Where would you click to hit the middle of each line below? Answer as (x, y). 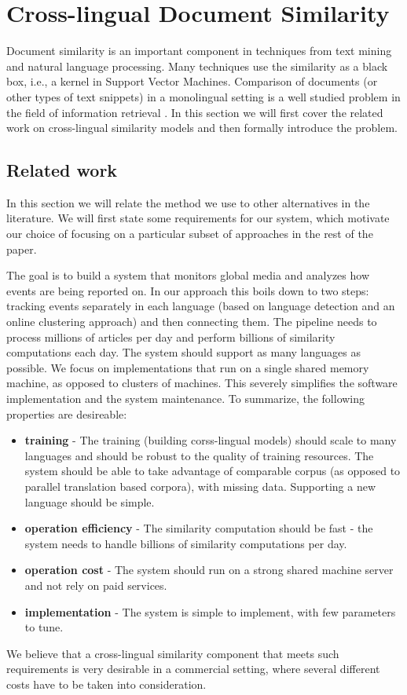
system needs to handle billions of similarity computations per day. (186, 543)
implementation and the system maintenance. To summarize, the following (186, 399)
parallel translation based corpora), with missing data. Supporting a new (200, 486)
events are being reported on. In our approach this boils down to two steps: (188, 290)
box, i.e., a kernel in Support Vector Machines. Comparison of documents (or (192, 81)
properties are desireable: (67, 413)
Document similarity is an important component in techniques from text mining (199, 51)
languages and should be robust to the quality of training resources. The (199, 455)
